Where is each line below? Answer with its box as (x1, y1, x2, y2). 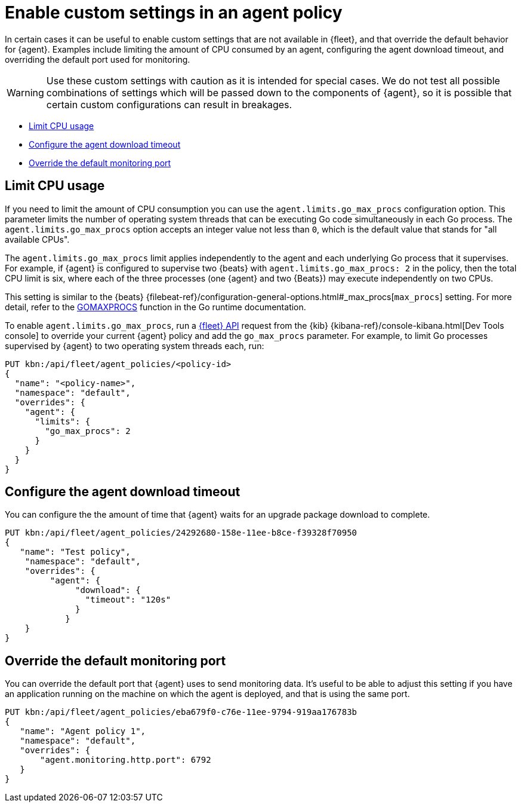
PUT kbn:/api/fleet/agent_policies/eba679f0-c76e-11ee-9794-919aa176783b (5, 707, 357, 717)
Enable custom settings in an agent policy (5, 2, 343, 23)
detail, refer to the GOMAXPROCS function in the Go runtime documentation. (5, 301, 306, 312)
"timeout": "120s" (85, 595, 171, 605)
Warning (7, 86, 44, 99)
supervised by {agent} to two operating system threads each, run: (5, 340, 264, 351)
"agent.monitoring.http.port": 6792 (40, 755, 211, 765)
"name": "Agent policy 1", (20, 726, 146, 736)
